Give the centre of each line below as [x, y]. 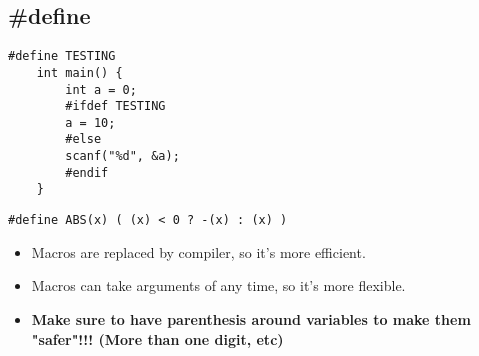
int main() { [79, 72]
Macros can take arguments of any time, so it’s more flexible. [218, 285]
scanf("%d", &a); [122, 156]
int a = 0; [101, 89]
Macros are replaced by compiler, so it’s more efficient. [198, 251]
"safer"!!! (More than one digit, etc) [157, 338]
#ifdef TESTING [115, 106]
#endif [87, 172]
